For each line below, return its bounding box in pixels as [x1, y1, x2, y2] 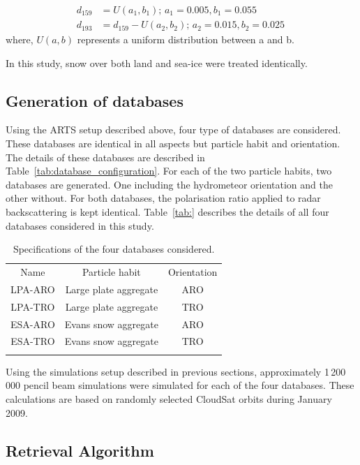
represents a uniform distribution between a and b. [77, 32, 294, 47]
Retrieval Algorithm [6, 439, 154, 461]
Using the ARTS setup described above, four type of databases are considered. [6, 122, 341, 137]
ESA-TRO [10, 334, 55, 348]
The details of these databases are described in [6, 149, 205, 164]
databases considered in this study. [6, 218, 154, 232]
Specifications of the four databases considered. [13, 242, 215, 256]
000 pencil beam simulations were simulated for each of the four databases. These [6, 378, 354, 392]
